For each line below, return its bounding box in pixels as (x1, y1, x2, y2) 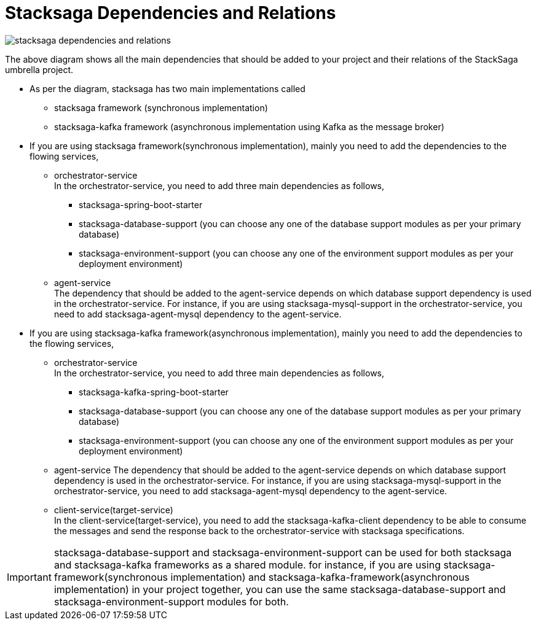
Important (7, 570, 52, 583)
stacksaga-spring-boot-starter (79, 199, 203, 210)
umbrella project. (5, 64, 74, 75)
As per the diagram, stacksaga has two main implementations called (30, 83, 305, 94)
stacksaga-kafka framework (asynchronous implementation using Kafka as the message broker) (54, 121, 444, 132)
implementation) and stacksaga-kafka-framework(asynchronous (170, 570, 470, 583)
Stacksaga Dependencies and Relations (5, 2, 336, 23)
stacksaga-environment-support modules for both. (53, 595, 289, 608)
